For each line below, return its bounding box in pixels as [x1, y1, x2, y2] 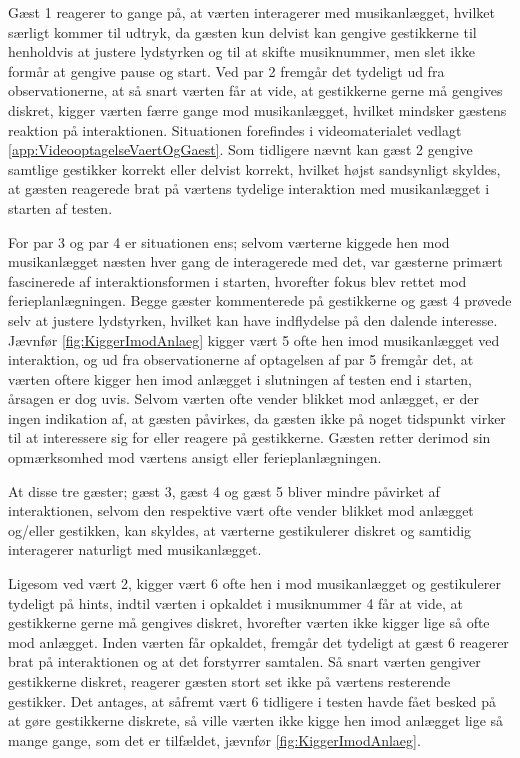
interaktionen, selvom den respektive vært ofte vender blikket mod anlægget [8, 500, 474, 521]
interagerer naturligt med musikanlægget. [8, 539, 262, 560]
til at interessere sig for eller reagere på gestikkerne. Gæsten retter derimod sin [8, 427, 491, 448]
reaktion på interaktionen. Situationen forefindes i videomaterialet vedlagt [8, 119, 462, 140]
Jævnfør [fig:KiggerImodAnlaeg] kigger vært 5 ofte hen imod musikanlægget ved [8, 329, 500, 350]
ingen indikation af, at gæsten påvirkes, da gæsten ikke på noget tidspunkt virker [8, 407, 506, 428]
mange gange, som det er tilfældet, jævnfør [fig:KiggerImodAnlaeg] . [8, 729, 421, 750]
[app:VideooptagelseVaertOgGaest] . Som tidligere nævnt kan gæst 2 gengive [8, 139, 473, 160]
